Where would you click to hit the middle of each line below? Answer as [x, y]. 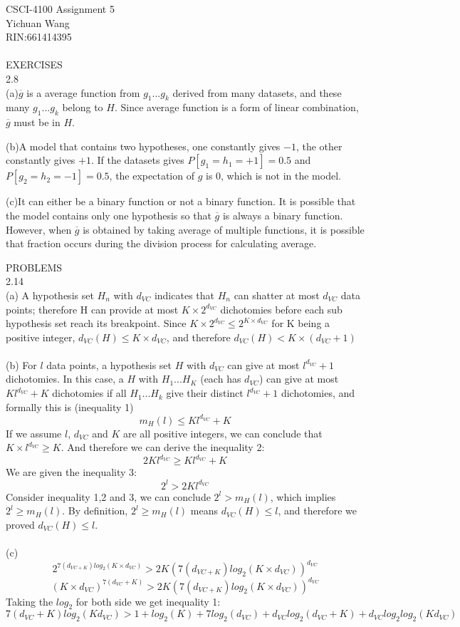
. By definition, [95, 511]
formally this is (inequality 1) [70, 406]
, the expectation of [152, 176]
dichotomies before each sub [281, 309]
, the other [319, 146]
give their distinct [205, 393]
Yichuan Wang [38, 22]
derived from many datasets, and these [257, 92]
